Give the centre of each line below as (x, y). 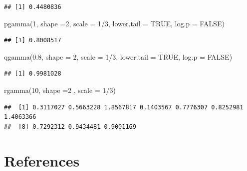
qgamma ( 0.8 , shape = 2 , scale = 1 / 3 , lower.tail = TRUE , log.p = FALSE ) (118, 56)
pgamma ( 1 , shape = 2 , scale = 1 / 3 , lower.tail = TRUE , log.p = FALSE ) (114, 23)
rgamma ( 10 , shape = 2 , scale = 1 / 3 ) (60, 90)
